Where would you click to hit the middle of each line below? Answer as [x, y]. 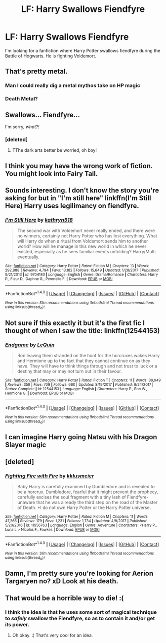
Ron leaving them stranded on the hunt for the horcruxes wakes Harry [88, 356]
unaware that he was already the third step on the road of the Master [87, 503]
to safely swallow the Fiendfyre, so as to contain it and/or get [80, 618]
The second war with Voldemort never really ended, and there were [86, 230]
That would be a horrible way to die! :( [64, 598]
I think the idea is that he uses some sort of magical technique [81, 612]
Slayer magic [26, 445]
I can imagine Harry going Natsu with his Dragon [81, 437]
